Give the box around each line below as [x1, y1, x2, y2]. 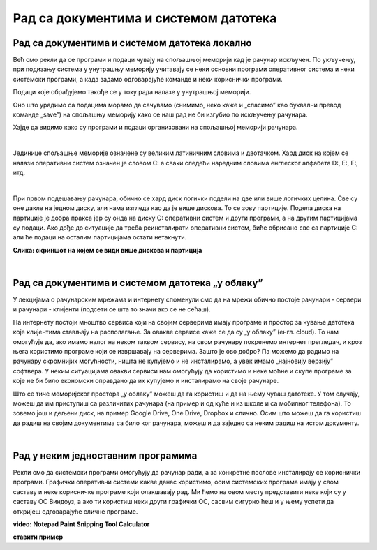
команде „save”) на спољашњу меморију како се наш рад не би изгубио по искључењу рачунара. [13, 110, 308, 119]
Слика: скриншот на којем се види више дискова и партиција [13, 246, 202, 254]
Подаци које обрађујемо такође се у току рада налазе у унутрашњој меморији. [13, 88, 251, 96]
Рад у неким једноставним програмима [13, 449, 198, 461]
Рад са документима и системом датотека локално [13, 37, 252, 49]
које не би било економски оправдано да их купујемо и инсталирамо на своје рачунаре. [13, 377, 279, 385]
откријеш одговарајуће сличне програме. [13, 507, 138, 516]
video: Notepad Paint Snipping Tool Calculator [13, 520, 150, 528]
